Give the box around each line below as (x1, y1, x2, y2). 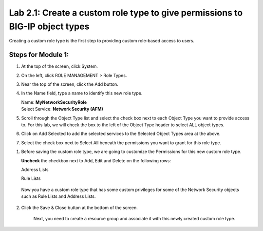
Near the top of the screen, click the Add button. (21, 81, 119, 87)
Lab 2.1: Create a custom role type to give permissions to (9, 7, 243, 18)
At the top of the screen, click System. (21, 63, 98, 69)
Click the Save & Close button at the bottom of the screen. (21, 205, 138, 211)
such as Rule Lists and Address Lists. (21, 193, 96, 199)
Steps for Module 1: (9, 51, 69, 59)
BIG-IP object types (9, 21, 90, 32)
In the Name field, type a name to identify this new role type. (21, 90, 143, 96)
